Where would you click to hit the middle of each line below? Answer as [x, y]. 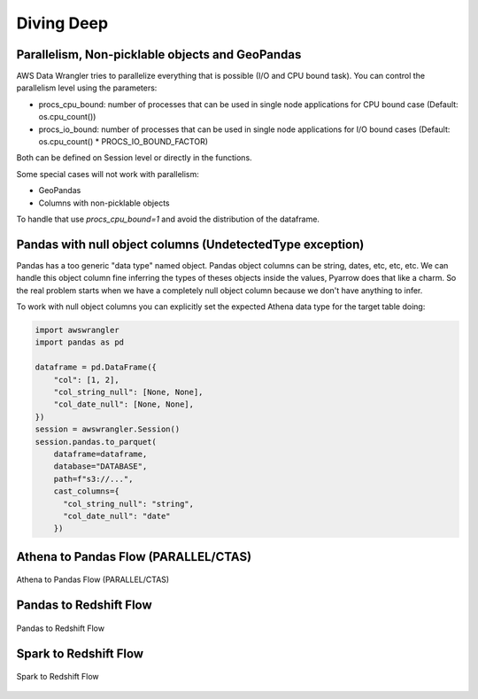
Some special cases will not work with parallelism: [108, 174]
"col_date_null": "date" [117, 516]
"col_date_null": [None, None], [124, 404]
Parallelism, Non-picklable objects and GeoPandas [159, 54]
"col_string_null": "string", [129, 504]
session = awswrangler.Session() [108, 429]
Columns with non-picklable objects [104, 203]
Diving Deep [62, 23]
